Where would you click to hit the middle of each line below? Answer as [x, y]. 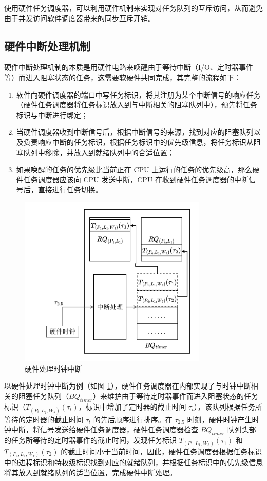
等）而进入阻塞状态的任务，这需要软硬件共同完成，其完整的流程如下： [123, 77]
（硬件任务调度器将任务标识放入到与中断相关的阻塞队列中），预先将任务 [137, 105]
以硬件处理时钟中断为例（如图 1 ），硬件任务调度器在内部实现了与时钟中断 [128, 386]
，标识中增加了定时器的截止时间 [132, 406]
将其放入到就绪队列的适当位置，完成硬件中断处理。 [90, 472]
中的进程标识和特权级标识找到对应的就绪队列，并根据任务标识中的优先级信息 [133, 462]
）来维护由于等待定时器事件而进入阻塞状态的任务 [176, 395]
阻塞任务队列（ [43, 395]
